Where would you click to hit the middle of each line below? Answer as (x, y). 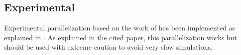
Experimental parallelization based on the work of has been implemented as (120, 28)
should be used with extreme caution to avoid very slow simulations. (108, 47)
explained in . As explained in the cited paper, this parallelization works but (120, 37)
